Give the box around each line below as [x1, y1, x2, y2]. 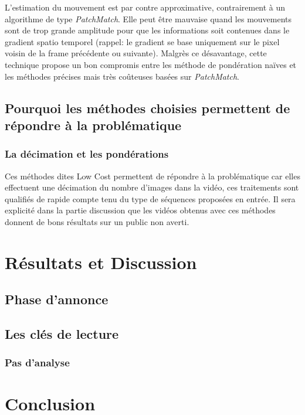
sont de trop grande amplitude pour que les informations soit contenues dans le [5, 24, 290, 36]
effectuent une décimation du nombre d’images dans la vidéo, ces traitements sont [5, 181, 299, 193]
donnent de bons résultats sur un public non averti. [5, 215, 189, 227]
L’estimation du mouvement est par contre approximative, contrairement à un [5, 1, 286, 13]
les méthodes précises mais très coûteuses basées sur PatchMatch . [5, 70, 239, 82]
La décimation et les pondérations [5, 147, 169, 161]
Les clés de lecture [5, 325, 119, 343]
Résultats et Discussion [5, 250, 197, 274]
